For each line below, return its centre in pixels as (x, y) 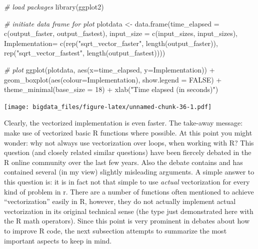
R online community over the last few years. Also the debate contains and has (123, 162)
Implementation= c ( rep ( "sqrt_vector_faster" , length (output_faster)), (111, 43)
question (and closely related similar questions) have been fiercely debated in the (128, 152)
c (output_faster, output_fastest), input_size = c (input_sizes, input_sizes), (121, 33)
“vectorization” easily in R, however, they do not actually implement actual (120, 201)
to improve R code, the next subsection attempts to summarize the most (115, 230)
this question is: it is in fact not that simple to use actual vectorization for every (127, 181)
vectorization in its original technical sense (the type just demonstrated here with (129, 211)
